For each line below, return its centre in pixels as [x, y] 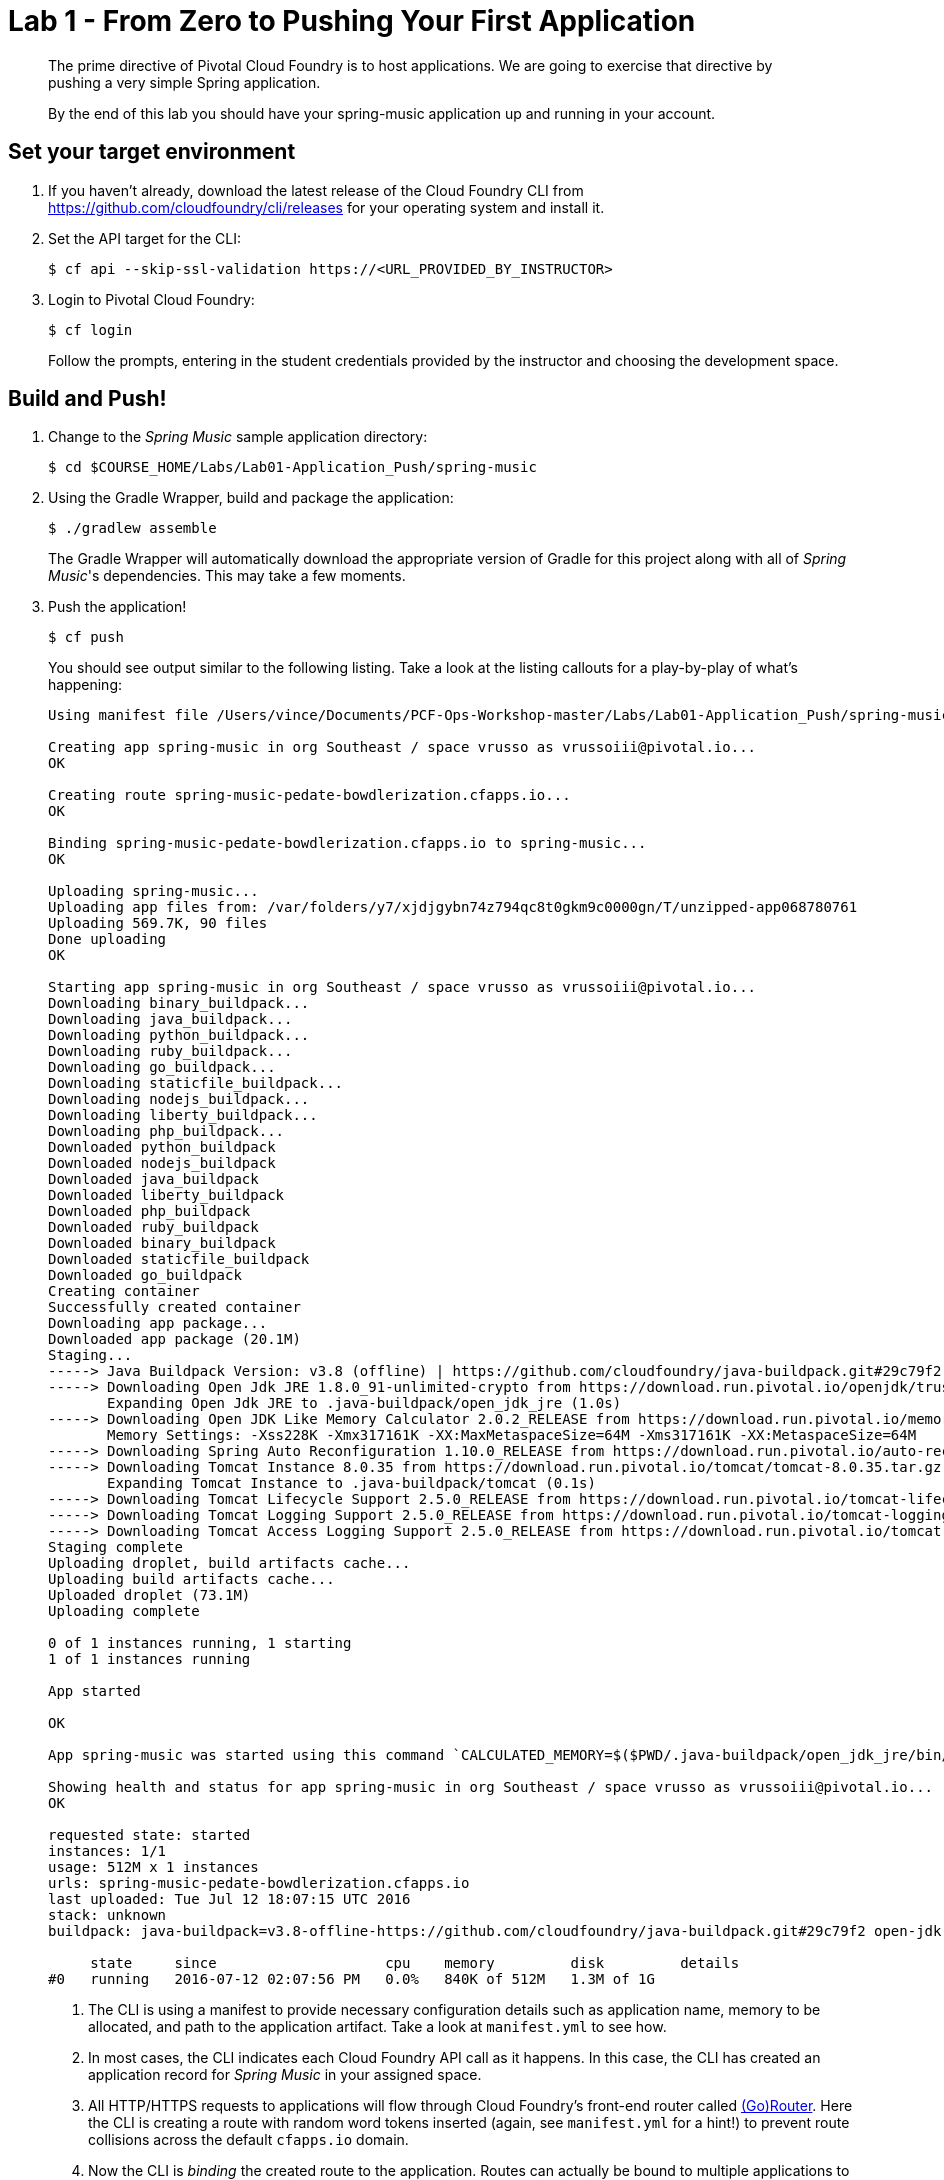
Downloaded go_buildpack [145, 1275]
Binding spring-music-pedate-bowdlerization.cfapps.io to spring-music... [347, 843]
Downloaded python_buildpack [162, 1147]
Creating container [124, 1291]
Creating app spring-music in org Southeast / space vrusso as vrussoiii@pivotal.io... [402, 747]
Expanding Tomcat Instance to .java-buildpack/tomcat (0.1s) [351, 1483]
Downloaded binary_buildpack [162, 1243]
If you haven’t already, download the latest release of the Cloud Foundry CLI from [316, 190]
